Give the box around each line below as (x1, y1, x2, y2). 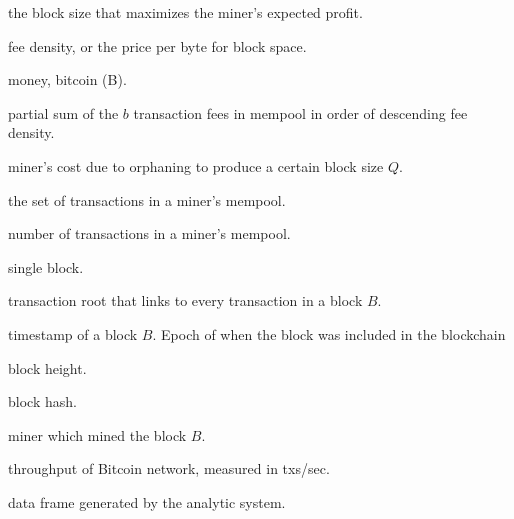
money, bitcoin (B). (8, 69, 127, 90)
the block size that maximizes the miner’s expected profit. (8, 2, 363, 22)
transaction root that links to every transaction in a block (8, 290, 363, 311)
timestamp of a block (8, 323, 138, 344)
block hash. (8, 391, 77, 412)
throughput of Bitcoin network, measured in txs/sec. (8, 458, 330, 479)
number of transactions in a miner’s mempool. (8, 223, 291, 244)
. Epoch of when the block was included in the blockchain (152, 323, 506, 344)
